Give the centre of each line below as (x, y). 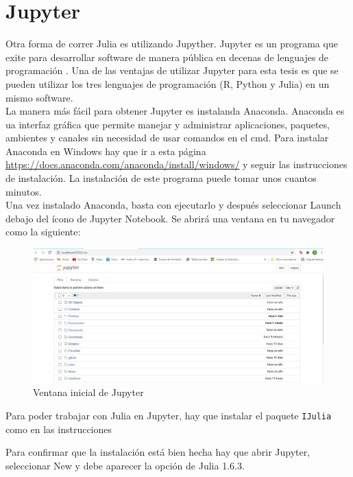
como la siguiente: (43, 232)
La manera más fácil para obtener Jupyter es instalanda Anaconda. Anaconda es (175, 111)
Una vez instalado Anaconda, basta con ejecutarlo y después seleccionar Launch (173, 205)
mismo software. (39, 97)
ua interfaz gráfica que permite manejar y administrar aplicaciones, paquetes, (168, 124)
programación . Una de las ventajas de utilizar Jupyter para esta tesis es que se (172, 70)
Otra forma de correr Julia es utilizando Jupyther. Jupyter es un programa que (172, 44)
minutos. (24, 191)
